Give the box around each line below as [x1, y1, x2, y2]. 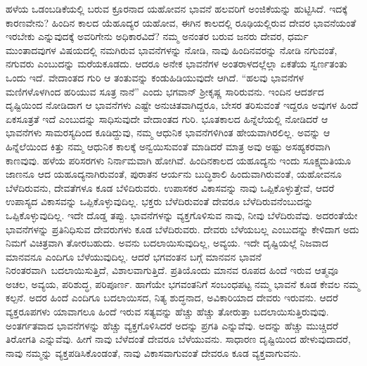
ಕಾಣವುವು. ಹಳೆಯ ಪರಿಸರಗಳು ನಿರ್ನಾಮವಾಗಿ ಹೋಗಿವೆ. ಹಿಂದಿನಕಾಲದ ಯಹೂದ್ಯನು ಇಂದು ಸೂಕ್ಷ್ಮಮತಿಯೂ [6, 152, 352, 167]
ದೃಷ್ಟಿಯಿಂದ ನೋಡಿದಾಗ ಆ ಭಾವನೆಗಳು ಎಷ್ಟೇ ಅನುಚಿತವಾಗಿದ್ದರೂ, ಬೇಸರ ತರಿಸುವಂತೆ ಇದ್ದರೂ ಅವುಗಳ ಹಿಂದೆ [6, 98, 359, 112]
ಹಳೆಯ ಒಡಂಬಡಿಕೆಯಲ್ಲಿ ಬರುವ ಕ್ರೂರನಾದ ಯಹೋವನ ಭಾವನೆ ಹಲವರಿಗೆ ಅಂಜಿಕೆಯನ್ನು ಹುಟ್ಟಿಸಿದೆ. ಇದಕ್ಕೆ [6, 1, 348, 15]
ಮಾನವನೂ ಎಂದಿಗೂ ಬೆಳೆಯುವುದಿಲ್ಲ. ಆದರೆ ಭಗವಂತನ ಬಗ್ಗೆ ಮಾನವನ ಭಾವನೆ [6, 249, 262, 263]
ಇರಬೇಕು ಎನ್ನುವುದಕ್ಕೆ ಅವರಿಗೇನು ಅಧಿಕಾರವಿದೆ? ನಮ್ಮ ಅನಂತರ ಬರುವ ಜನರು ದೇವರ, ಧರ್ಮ [6, 29, 309, 44]
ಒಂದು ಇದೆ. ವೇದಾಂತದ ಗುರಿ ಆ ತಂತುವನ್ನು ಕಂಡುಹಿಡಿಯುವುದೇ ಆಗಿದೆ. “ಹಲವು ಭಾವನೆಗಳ [6, 70, 304, 84]
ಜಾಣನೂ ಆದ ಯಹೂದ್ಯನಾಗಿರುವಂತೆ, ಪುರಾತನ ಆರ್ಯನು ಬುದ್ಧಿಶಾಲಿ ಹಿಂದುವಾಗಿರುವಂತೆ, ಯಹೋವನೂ [6, 166, 342, 181]
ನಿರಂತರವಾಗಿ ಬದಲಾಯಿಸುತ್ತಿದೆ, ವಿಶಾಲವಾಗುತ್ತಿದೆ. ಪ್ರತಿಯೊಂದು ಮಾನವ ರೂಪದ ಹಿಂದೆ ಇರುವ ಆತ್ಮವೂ [6, 263, 339, 277]
